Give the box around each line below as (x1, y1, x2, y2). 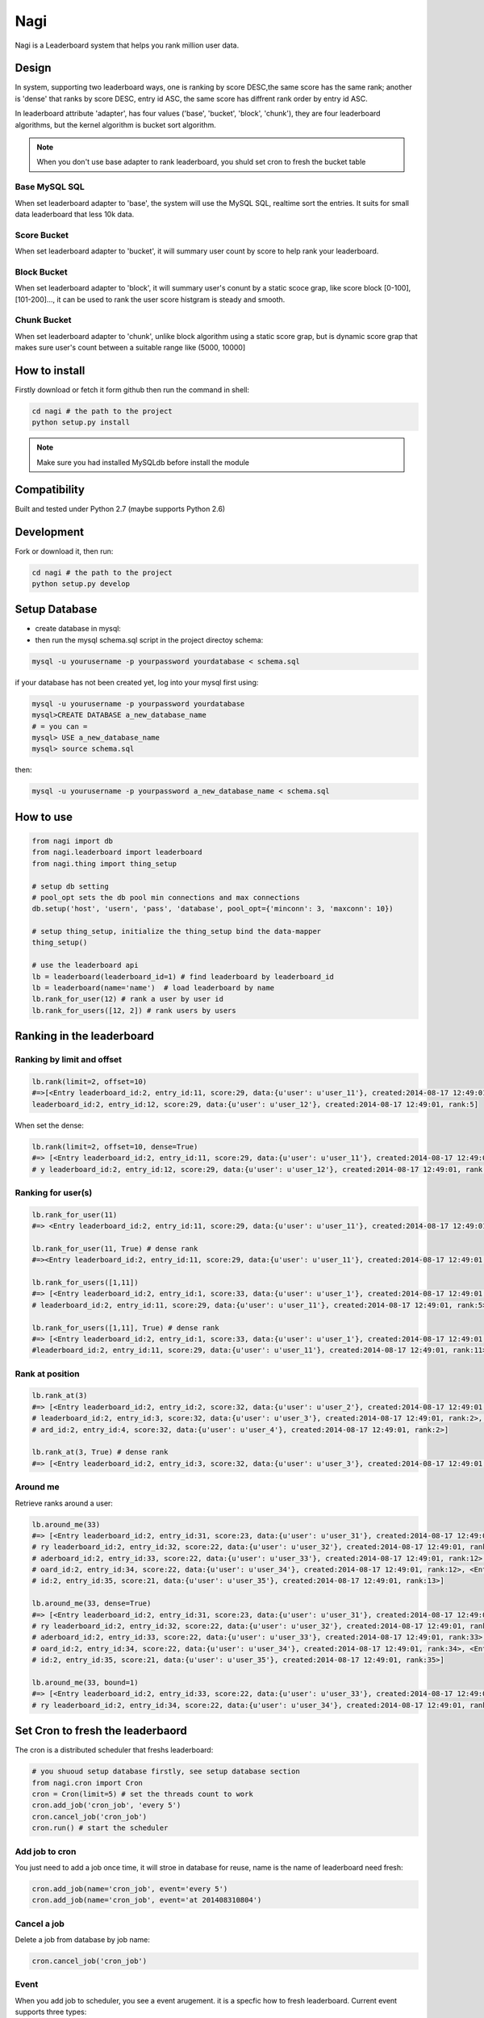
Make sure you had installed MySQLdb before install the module (36, 457, 250, 467)
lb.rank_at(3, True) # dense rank (31, 1447, 169, 1457)
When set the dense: (15, 1120, 85, 1130)
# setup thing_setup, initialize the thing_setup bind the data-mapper (31, 927, 322, 936)
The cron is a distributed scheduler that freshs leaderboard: (15, 1745, 214, 1755)
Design (15, 61, 52, 75)
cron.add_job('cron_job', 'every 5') (31, 1801, 181, 1810)
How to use (15, 810, 73, 823)
